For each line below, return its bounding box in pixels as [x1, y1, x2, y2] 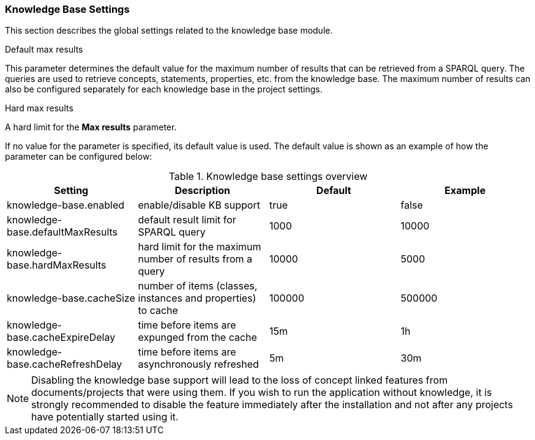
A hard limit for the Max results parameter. [5, 122, 177, 133]
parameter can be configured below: [5, 151, 152, 162]
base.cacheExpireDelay [7, 331, 116, 344]
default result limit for [138, 214, 236, 226]
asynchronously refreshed [138, 358, 259, 371]
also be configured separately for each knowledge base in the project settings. [5, 84, 323, 95]
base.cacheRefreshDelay [7, 358, 122, 371]
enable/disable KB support [138, 199, 260, 212]
